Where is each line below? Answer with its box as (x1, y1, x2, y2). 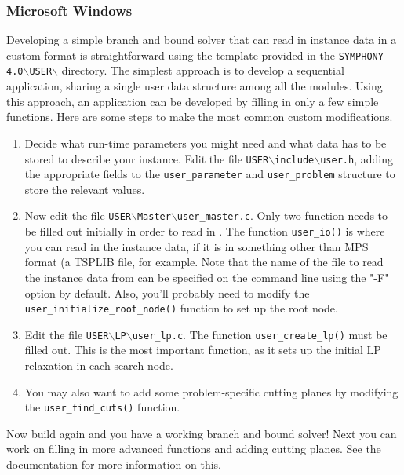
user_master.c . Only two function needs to (177, 207, 388, 224)
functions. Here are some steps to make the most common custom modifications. (6, 108, 393, 125)
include (275, 154, 315, 166)
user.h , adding (320, 150, 393, 166)
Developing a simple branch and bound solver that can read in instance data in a (6, 31, 397, 48)
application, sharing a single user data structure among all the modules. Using (6, 78, 383, 94)
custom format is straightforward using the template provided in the (6, 46, 335, 63)
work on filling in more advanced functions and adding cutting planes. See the (6, 440, 381, 457)
